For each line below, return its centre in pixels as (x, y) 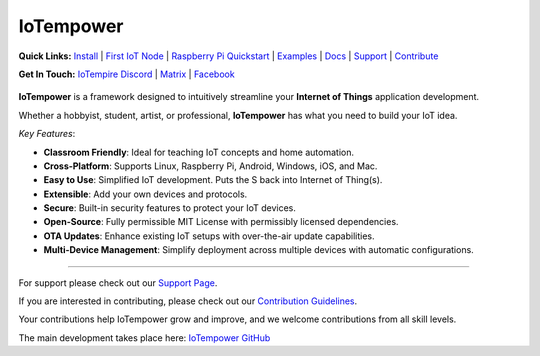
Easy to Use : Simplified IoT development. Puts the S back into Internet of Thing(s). (213, 180)
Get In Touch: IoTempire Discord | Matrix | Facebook (126, 74)
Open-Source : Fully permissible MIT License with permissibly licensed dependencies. (221, 222)
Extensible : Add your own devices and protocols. (145, 194)
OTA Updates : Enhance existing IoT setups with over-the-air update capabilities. (209, 236)
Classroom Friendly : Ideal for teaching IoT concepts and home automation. (199, 152)
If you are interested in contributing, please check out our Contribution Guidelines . (188, 301)
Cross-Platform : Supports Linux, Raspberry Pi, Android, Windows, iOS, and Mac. (210, 166)
